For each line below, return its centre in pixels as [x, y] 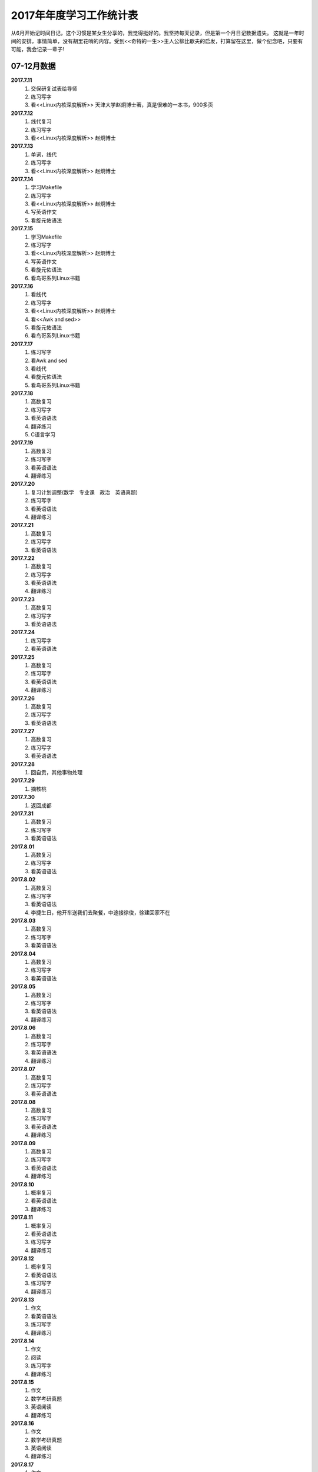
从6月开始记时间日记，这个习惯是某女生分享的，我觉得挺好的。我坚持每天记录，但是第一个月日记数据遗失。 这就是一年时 [158, 33]
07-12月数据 [33, 66]
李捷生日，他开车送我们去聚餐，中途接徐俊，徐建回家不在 [100, 912]
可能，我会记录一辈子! [38, 49]
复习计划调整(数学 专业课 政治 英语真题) [85, 492]
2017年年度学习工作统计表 [74, 15]
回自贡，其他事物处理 [57, 773]
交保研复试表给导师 [54, 88]
